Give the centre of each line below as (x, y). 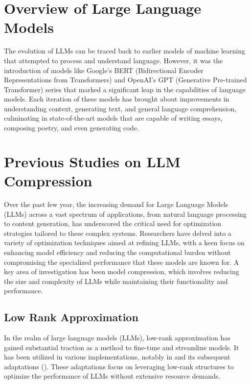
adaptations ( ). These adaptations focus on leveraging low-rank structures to (119, 366)
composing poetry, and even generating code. (71, 128)
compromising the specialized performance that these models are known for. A (122, 262)
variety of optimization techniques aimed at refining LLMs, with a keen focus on (124, 243)
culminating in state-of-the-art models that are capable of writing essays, (113, 118)
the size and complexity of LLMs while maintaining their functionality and (116, 281)
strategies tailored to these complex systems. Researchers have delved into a (118, 233)
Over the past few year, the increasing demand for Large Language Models (116, 204)
